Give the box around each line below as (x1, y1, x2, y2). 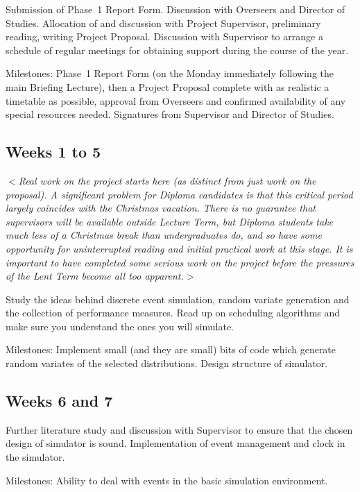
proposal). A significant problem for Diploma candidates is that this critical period (6, 187, 353, 201)
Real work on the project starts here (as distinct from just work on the (18, 173, 316, 187)
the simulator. (6, 450, 65, 464)
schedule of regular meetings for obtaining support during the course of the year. (6, 42, 349, 57)
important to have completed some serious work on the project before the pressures (6, 255, 354, 269)
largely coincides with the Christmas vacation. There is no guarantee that (6, 201, 316, 215)
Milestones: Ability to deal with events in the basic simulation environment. (6, 473, 328, 487)
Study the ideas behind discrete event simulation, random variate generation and (6, 291, 350, 306)
